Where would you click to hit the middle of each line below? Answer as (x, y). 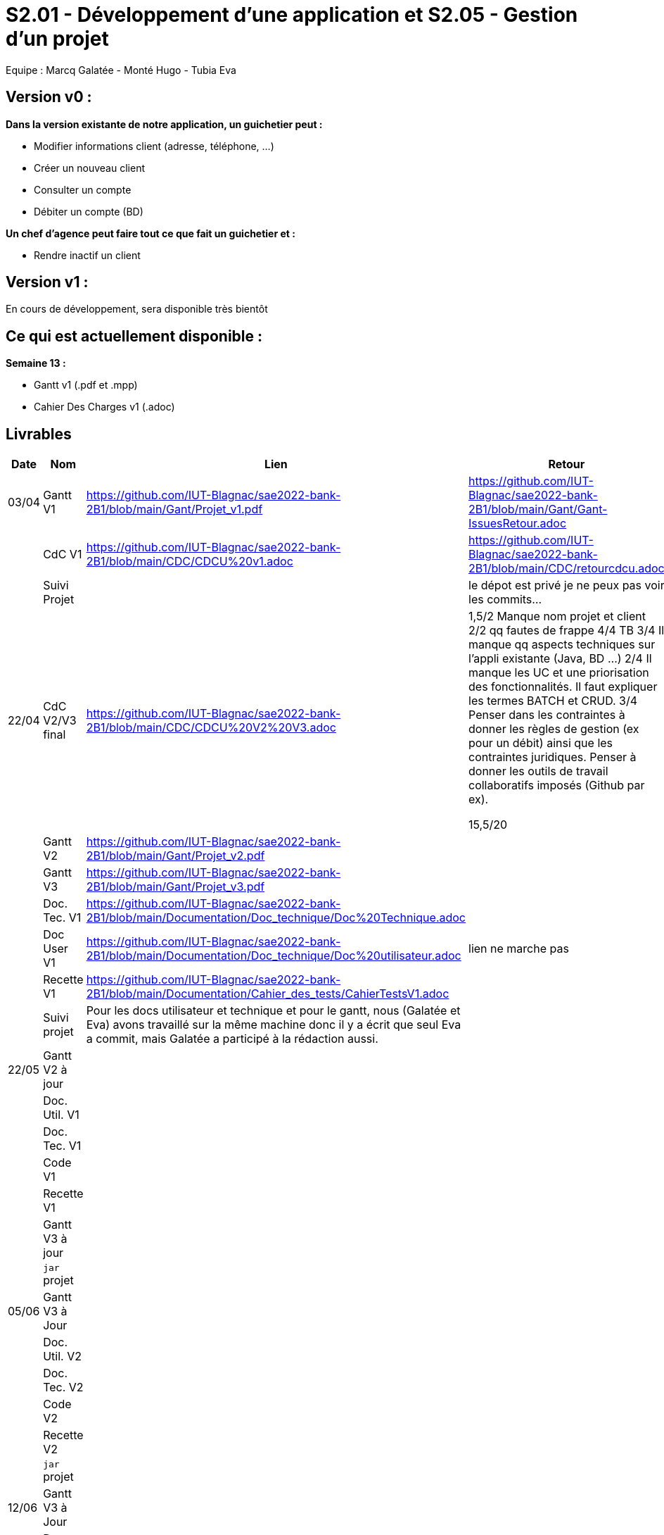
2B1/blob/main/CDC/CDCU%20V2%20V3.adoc (211, 728)
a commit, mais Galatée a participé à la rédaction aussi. (232, 1039)
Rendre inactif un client (87, 255)
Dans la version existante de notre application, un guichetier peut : (164, 124)
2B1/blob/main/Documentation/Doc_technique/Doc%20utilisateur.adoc (274, 956)
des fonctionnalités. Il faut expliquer (563, 687)
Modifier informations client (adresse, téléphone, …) (154, 146)
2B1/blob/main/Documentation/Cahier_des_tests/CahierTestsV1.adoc (268, 994)
